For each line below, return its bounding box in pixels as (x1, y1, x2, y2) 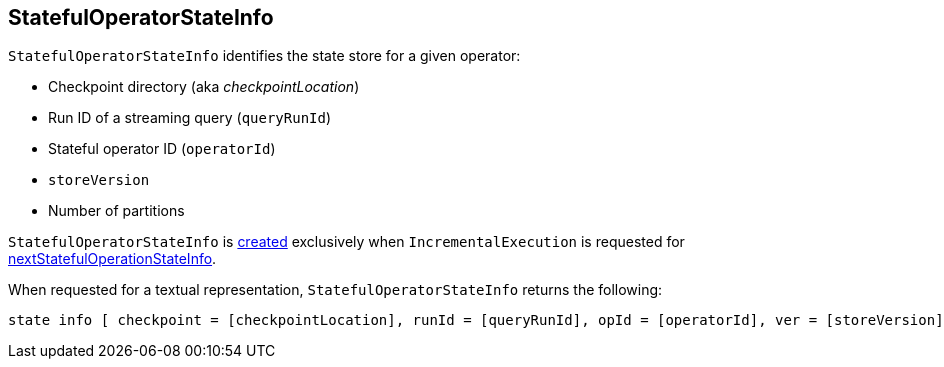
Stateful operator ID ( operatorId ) (48, 140, 276, 158)
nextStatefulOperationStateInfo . (8, 250, 217, 268)
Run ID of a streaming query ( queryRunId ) (48, 109, 332, 127)
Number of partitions (48, 202, 185, 220)
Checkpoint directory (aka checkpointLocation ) (48, 78, 360, 96)
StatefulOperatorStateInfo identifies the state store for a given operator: (8, 47, 521, 65)
